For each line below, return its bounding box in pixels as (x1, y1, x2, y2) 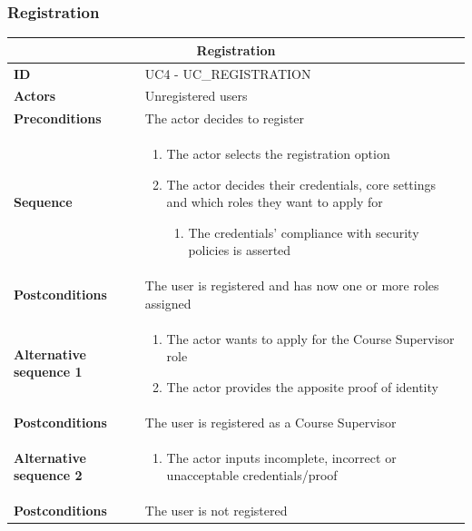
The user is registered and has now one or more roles (144, 276, 439, 295)
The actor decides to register (144, 109, 305, 128)
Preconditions (14, 109, 102, 128)
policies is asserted (188, 241, 291, 260)
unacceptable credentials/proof (166, 466, 338, 485)
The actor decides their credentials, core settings (166, 174, 436, 193)
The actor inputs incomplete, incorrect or (166, 447, 397, 467)
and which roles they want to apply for (166, 192, 383, 211)
